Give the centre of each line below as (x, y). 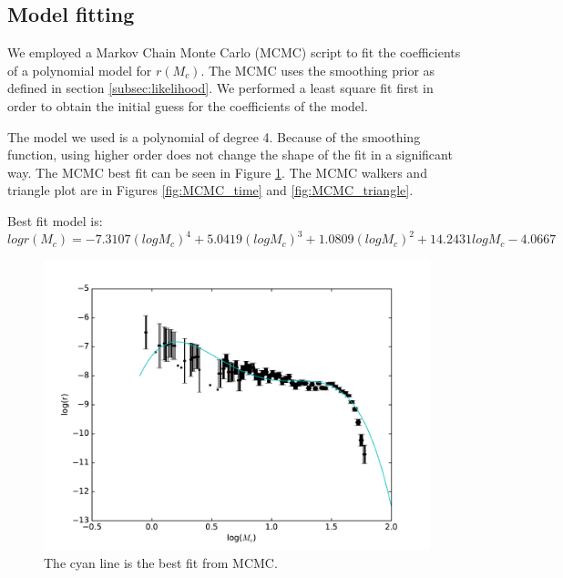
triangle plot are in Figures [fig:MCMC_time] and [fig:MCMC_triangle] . (210, 190)
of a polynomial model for (80, 70)
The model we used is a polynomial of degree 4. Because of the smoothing (214, 136)
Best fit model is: (55, 220)
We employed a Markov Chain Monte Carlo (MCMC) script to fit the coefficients (234, 52)
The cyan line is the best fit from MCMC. (161, 562)
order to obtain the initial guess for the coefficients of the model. (188, 105)
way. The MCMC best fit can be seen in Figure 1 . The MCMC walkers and (217, 172)
